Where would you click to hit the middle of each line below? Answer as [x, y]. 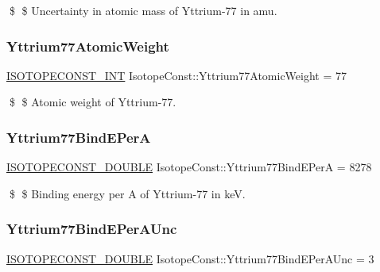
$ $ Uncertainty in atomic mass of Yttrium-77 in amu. [143, 10]
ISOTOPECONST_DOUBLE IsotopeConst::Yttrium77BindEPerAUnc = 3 [190, 258]
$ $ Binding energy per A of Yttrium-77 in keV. [127, 193]
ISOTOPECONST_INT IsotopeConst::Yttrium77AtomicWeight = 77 [177, 75]
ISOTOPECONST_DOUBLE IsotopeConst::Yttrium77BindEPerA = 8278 [189, 167]
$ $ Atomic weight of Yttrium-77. [93, 102]
